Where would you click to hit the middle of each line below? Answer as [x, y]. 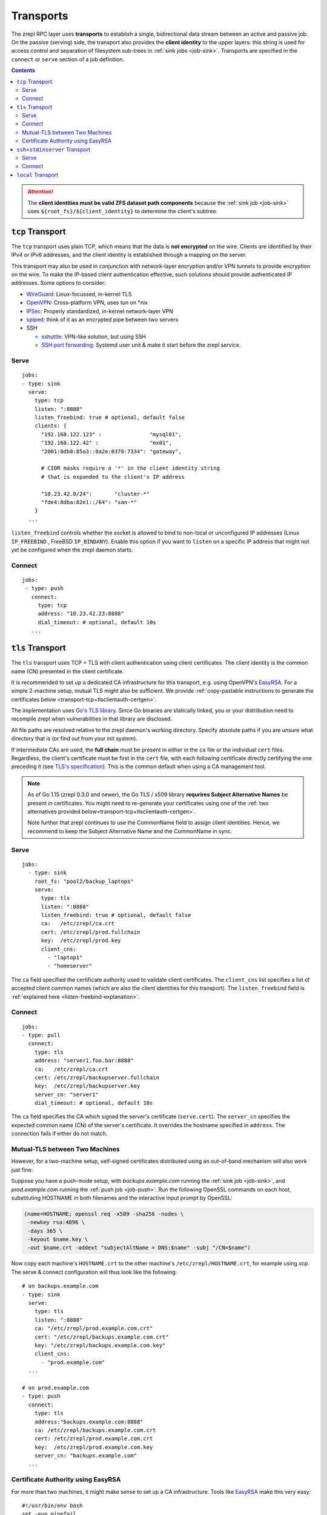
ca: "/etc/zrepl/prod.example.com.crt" [94, 1328]
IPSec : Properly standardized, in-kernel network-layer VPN [100, 311]
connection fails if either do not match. [59, 1134]
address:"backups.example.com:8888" [89, 1422]
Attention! [41, 191]
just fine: [22, 1170]
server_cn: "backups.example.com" [86, 1456]
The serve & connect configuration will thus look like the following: [94, 1272]
